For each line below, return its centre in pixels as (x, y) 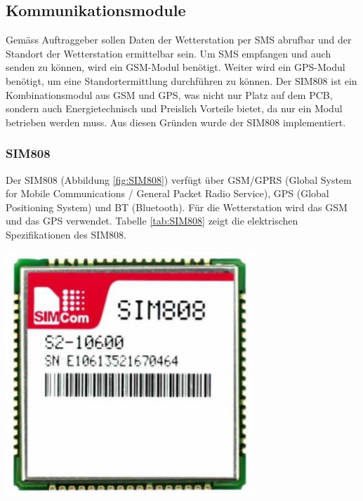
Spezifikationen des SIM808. (66, 234)
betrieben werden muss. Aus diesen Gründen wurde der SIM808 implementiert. (176, 122)
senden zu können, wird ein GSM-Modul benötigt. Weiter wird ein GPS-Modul (176, 67)
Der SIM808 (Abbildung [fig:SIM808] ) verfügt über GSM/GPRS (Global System (179, 179)
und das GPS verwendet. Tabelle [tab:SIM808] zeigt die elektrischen (152, 221)
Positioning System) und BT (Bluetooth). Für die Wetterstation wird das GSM (177, 207)
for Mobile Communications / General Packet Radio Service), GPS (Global (167, 193)
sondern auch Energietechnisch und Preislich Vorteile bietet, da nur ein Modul (174, 108)
